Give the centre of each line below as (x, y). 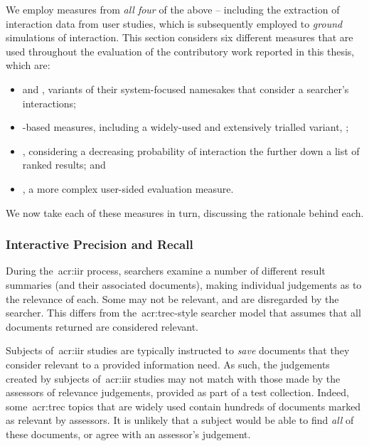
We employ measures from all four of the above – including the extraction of (173, 9)
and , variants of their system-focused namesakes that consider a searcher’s (186, 89)
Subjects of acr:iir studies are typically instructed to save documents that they (178, 350)
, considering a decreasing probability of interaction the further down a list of (191, 150)
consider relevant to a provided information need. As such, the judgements (168, 364)
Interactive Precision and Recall (100, 244)
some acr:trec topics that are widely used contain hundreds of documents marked (183, 406)
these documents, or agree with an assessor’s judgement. (128, 434)
